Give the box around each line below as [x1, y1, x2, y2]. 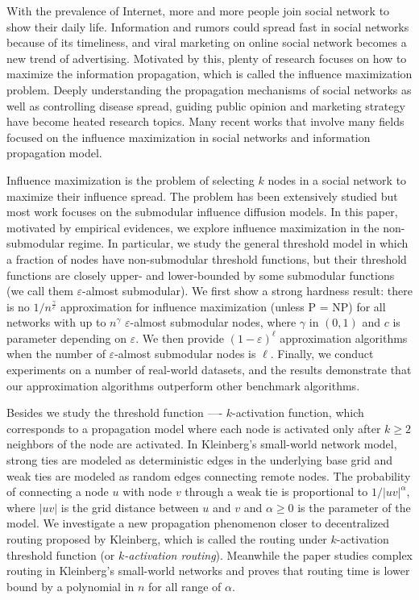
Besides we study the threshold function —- [6, 404, 223, 421]
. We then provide [135, 329, 224, 346]
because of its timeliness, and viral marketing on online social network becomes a [6, 34, 407, 51]
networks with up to [6, 314, 106, 331]
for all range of [148, 577, 222, 594]
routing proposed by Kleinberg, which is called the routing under [6, 531, 327, 547]
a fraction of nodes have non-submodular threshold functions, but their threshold [6, 250, 407, 267]
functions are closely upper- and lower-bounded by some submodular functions [6, 266, 395, 283]
